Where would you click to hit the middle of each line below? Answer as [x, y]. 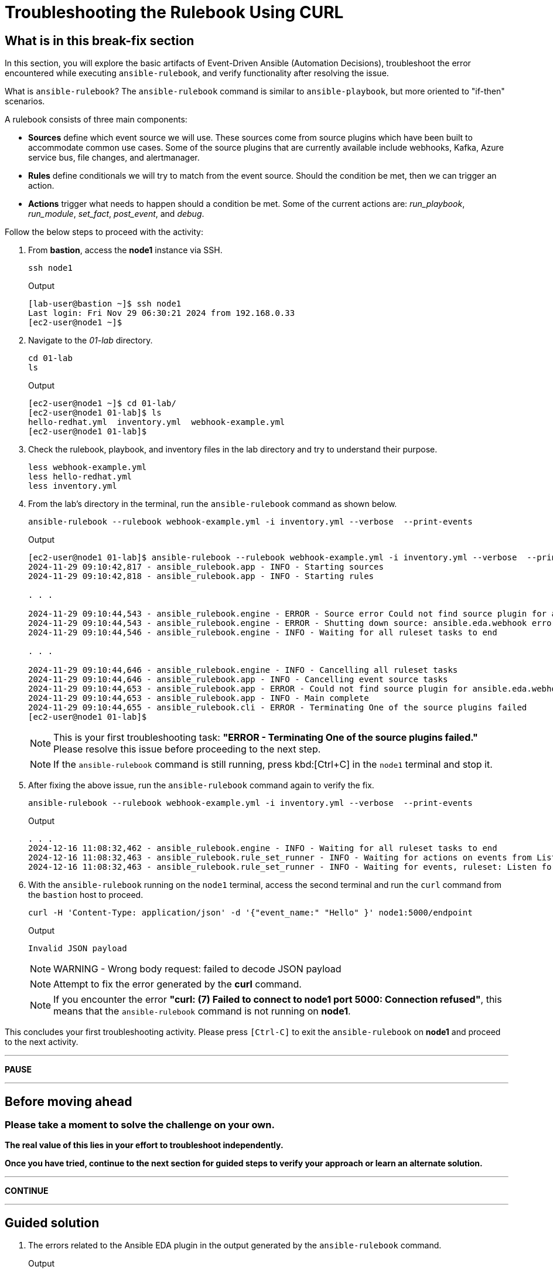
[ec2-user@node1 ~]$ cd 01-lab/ [102, 404]
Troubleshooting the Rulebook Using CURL [174, 12]
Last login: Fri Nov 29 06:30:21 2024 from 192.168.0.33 [162, 313]
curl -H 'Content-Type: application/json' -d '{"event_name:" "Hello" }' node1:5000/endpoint [250, 913]
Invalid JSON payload [78, 949]
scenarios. [25, 101]
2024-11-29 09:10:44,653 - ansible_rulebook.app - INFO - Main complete [199, 698]
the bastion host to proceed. [86, 895]
